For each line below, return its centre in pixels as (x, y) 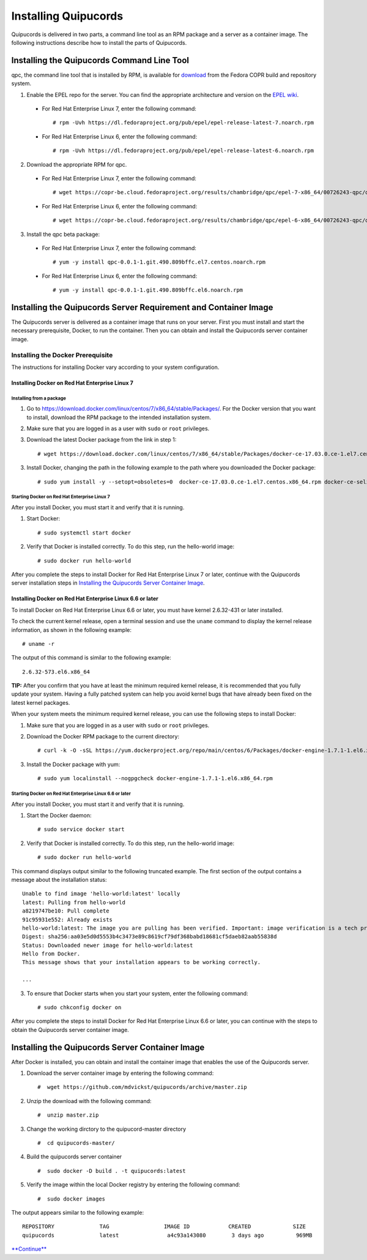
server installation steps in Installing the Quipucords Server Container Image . (108, 583)
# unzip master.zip (68, 1115)
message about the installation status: (59, 879)
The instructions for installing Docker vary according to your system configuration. (115, 367)
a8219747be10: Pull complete (66, 911)
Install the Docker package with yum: (73, 764)
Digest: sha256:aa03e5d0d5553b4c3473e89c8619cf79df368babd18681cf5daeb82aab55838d (150, 937)
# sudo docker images (72, 1199)
